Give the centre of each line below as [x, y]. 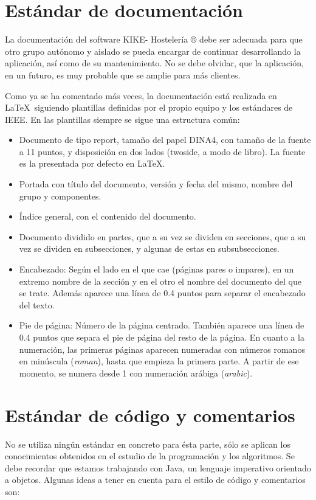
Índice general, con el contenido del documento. [108, 216]
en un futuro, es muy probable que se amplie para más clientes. [123, 75]
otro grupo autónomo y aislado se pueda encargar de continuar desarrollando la [153, 51]
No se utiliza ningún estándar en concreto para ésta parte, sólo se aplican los [148, 444]
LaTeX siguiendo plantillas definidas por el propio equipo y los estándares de [149, 107]
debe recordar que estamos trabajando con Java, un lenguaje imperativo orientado [158, 467]
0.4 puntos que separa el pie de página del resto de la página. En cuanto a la [162, 337]
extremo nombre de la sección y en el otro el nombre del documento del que [160, 281]
